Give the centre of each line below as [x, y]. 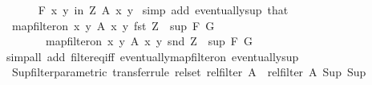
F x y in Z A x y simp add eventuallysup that [163, 10]
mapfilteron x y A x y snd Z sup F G [149, 41]
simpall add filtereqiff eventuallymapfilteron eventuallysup [153, 56]
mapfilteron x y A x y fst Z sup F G [113, 25]
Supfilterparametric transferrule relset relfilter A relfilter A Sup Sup [189, 72]
